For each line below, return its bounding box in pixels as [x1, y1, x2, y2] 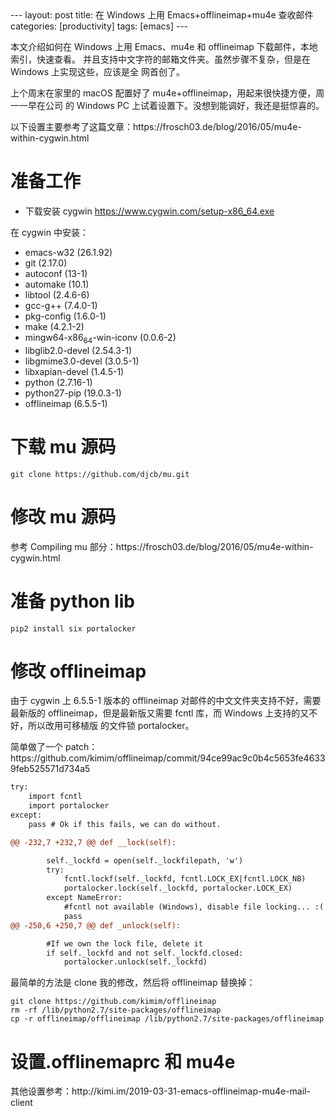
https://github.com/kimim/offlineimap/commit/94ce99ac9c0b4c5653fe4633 [10, 752, 326, 764]
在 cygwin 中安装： [10, 226, 89, 238]
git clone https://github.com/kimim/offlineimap [10, 997, 217, 1007]
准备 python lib [10, 590, 135, 612]
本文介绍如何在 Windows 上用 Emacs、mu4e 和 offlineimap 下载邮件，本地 [10, 41, 318, 52]
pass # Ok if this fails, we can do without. [28, 819, 222, 829]
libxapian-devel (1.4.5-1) [24, 365, 125, 377]
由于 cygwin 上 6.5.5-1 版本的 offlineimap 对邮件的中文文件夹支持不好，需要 [10, 695, 322, 707]
